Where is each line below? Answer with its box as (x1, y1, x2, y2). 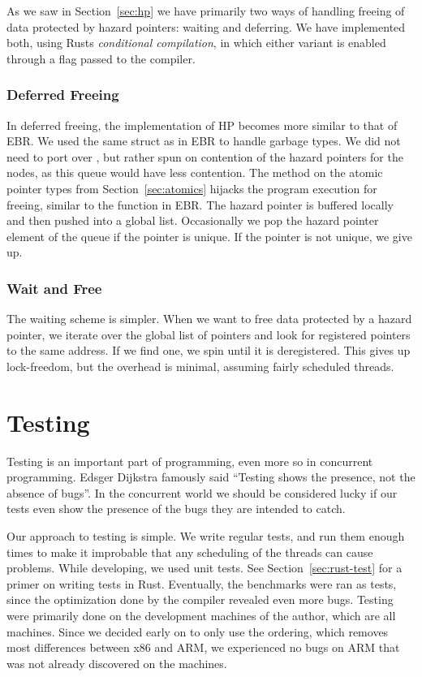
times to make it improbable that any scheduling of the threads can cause (6, 543, 373, 560)
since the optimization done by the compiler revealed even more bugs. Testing (6, 591, 394, 608)
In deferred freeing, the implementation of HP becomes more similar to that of (6, 116, 398, 133)
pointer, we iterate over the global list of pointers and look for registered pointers (6, 326, 411, 343)
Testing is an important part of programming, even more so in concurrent (6, 452, 373, 469)
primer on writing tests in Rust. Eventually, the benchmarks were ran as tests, (6, 575, 397, 592)
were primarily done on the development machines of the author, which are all (6, 607, 396, 623)
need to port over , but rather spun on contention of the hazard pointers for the (6, 148, 403, 165)
